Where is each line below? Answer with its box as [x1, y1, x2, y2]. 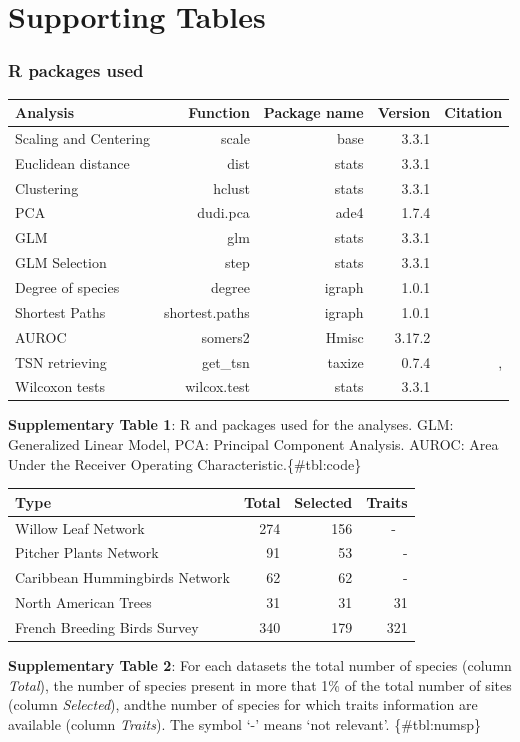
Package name [263, 102, 364, 123]
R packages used [8, 58, 144, 83]
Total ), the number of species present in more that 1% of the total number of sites [8, 674, 512, 695]
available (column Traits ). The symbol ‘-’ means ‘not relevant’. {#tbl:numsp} [8, 713, 481, 734]
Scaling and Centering [15, 127, 151, 148]
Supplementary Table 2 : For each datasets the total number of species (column [8, 655, 512, 676]
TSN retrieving [15, 351, 107, 372]
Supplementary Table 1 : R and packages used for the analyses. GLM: [8, 414, 454, 435]
